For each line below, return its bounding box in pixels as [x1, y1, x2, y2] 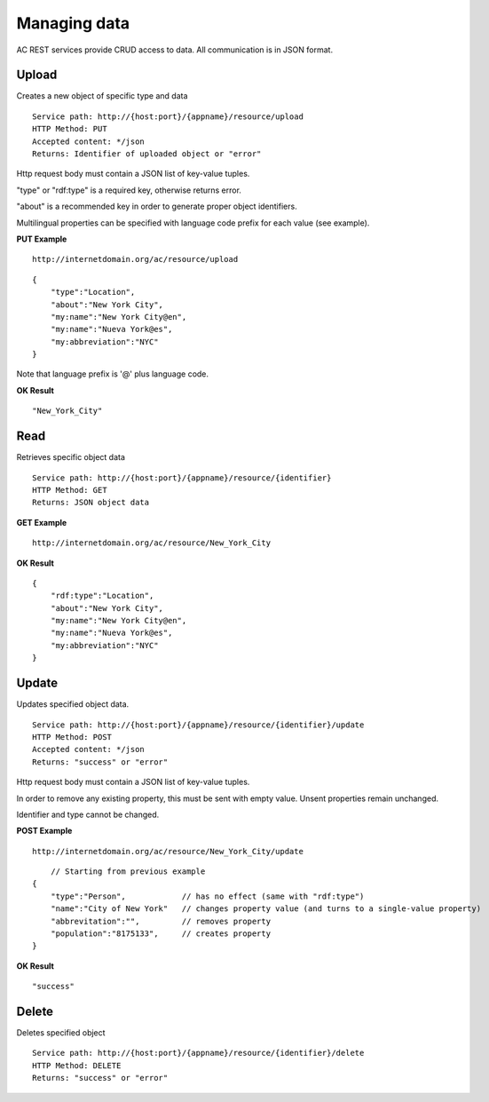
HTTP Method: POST [32, 732, 113, 741]
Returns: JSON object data [32, 497, 150, 508]
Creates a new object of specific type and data [16, 91, 188, 101]
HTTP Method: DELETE [32, 1060, 122, 1070]
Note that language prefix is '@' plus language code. [16, 369, 209, 379]
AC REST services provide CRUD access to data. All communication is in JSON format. [16, 44, 333, 55]
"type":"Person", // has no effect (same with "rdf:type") [50, 891, 365, 901]
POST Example [16, 826, 73, 836]
